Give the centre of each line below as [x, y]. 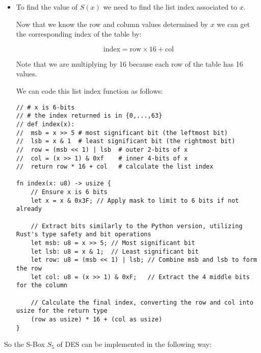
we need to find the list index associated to [170, 7]
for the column [42, 286]
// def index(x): [45, 124]
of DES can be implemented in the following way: [134, 344]
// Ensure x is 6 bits [69, 192]
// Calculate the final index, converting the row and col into [142, 302]
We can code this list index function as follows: [89, 90]
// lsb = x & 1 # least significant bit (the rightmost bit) [126, 141]
